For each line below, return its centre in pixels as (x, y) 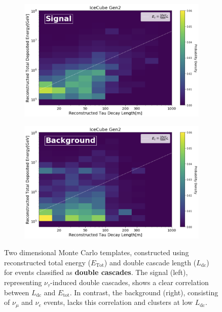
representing (23, 282)
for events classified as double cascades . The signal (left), (96, 272)
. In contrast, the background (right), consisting (144, 292)
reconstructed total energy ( (47, 262)
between (17, 292)
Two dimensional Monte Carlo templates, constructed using (97, 252)
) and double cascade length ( (150, 262)
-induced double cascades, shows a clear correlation (129, 282)
